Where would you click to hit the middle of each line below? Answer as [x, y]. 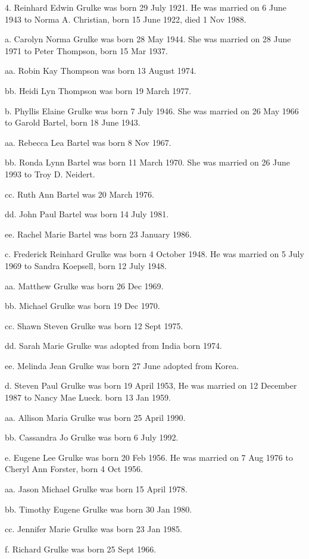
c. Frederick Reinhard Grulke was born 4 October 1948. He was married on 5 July [154, 254]
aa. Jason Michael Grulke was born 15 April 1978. [96, 489]
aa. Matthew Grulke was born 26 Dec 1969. [84, 285]
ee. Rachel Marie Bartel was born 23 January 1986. [98, 234]
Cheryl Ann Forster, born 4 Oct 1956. [74, 469]
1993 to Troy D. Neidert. [50, 174]
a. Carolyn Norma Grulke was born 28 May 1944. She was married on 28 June [148, 39]
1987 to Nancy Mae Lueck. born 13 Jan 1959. [88, 397]
